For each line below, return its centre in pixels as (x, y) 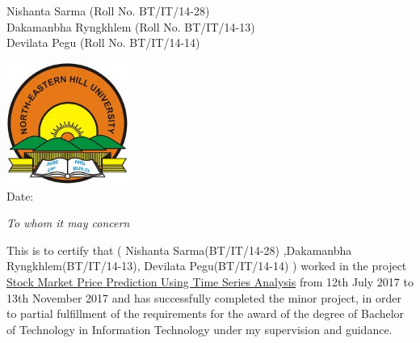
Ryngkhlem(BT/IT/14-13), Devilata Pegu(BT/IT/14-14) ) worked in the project (207, 266)
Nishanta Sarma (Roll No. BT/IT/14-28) (108, 11)
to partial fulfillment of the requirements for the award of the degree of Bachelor (206, 313)
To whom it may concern (68, 223)
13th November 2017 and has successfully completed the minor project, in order (204, 297)
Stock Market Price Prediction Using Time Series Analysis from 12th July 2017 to (210, 281)
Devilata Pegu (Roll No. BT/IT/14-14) (103, 42)
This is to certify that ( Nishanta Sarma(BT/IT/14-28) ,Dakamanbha (179, 250)
